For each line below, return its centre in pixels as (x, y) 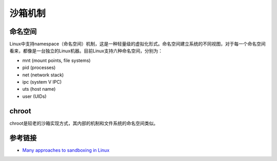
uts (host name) (39, 89)
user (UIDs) (34, 96)
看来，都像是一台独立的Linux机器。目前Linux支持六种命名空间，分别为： (86, 51)
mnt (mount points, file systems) (56, 60)
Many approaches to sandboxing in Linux (66, 150)
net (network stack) (43, 75)
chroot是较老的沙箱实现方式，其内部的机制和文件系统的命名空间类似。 (84, 123)
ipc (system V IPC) (42, 82)
